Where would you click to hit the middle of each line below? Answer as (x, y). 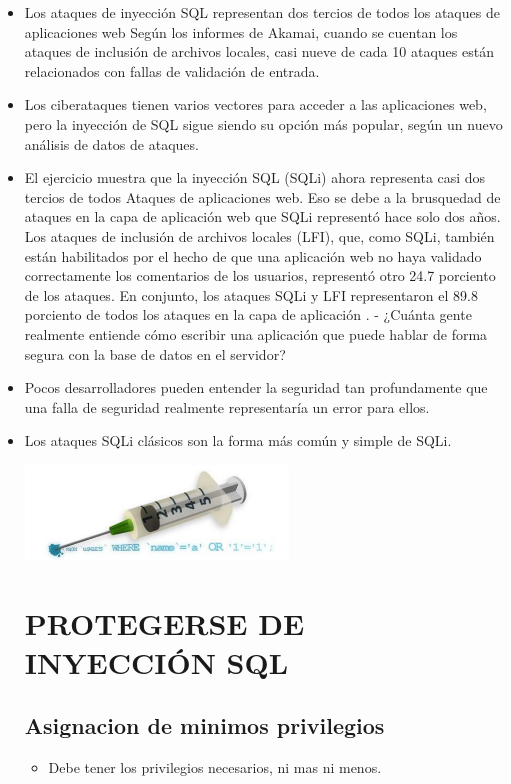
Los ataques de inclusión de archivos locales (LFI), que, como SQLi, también (259, 235)
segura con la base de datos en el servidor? (155, 353)
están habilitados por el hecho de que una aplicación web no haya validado (253, 255)
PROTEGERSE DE (164, 622)
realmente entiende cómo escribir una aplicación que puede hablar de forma (256, 333)
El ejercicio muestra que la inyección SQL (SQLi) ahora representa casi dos (255, 177)
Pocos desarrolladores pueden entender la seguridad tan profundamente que (256, 387)
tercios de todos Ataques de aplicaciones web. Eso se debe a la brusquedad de (262, 196)
